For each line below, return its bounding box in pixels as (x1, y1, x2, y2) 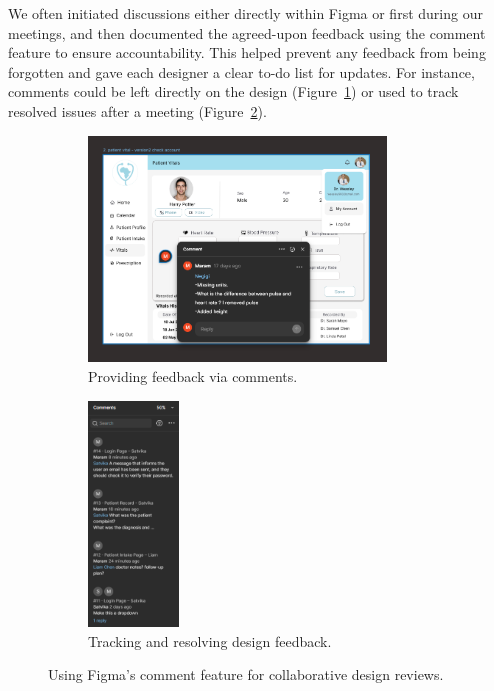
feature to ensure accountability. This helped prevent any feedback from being (8, 42, 486, 63)
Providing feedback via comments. (88, 365, 298, 386)
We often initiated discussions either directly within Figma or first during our (8, 3, 483, 23)
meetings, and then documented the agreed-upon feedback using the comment (8, 22, 486, 43)
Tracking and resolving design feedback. (88, 630, 332, 651)
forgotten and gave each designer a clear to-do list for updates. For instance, (8, 61, 475, 82)
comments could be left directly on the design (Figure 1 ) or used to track (8, 81, 459, 102)
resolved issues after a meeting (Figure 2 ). (8, 100, 267, 121)
